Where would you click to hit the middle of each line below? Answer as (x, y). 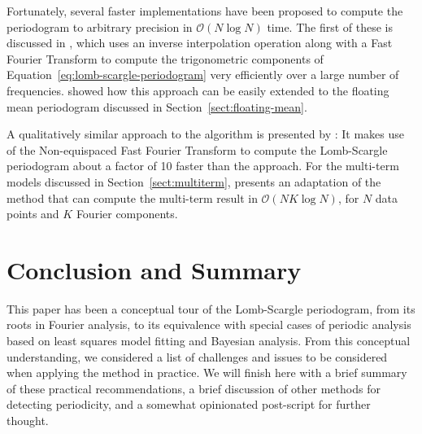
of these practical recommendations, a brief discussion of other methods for (194, 388)
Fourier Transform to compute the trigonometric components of (165, 58)
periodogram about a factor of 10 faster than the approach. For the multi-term (203, 166)
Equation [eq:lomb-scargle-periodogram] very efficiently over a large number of (203, 75)
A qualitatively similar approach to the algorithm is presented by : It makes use (205, 134)
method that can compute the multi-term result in (132, 197)
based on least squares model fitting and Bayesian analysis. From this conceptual (209, 341)
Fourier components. (127, 214)
